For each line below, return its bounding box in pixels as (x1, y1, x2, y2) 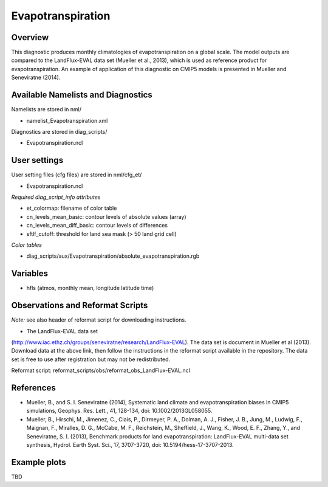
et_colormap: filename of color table (26, 204, 117, 212)
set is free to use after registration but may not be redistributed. (11, 356, 170, 363)
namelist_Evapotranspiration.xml (26, 117, 108, 124)
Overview (11, 32, 49, 43)
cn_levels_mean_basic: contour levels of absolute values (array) (26, 213, 186, 220)
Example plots (11, 457, 66, 468)
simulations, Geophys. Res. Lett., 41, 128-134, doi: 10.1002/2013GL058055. (26, 407, 213, 415)
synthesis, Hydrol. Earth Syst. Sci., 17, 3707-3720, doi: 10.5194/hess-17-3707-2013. (26, 441, 234, 448)
